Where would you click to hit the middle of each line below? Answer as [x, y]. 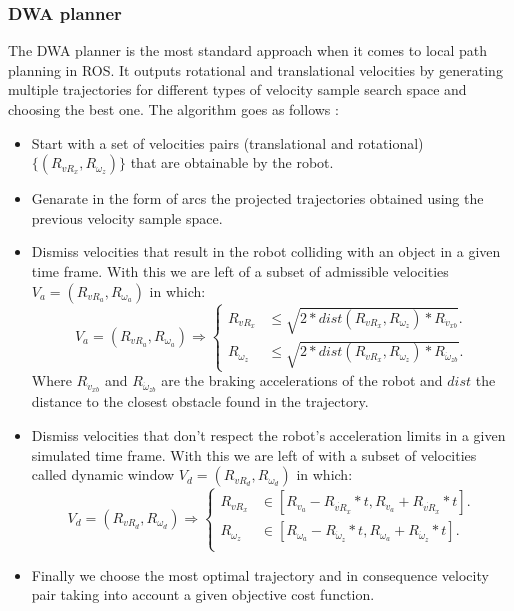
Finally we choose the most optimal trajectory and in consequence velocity [260, 574]
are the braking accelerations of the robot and [302, 380]
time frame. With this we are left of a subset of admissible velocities [240, 270]
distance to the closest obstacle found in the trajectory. [200, 401]
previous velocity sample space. [127, 217]
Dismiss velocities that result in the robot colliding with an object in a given [266, 251]
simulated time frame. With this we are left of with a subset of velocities [254, 454]
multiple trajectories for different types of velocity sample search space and [237, 89]
